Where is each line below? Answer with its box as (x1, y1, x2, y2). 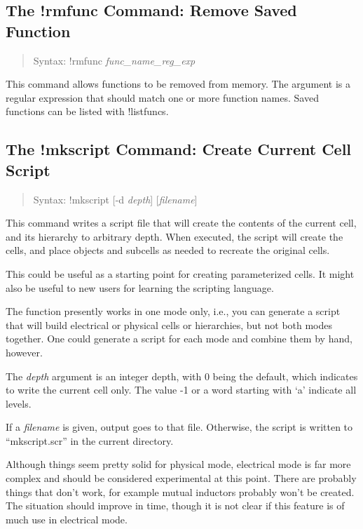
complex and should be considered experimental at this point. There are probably (6, 471, 357, 486)
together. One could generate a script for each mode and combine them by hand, (6, 331, 352, 346)
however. (6, 344, 43, 359)
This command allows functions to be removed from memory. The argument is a (6, 76, 350, 91)
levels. (6, 396, 32, 410)
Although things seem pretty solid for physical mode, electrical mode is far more (6, 457, 351, 471)
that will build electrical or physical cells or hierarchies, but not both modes (6, 317, 333, 332)
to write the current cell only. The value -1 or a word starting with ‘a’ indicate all (6, 382, 357, 397)
